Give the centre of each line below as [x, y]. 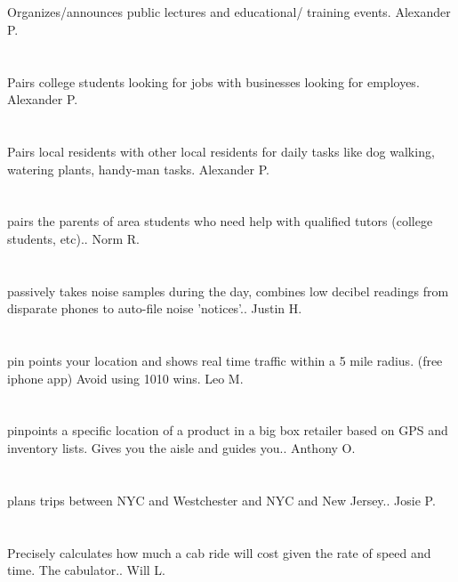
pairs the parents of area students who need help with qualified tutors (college [220, 221]
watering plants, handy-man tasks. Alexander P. [138, 169]
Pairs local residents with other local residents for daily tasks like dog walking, [221, 151]
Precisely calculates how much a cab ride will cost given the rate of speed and [219, 552]
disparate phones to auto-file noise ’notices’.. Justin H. [155, 308]
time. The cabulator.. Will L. [86, 570]
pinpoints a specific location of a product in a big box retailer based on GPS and [228, 430]
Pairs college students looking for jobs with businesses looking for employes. [213, 81]
